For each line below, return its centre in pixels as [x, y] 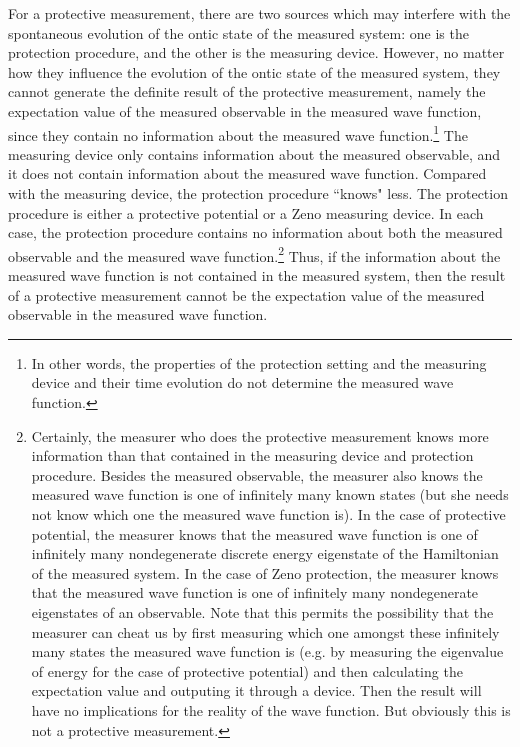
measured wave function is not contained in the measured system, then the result [257, 275]
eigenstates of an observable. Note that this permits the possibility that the [262, 611]
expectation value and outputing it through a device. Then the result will [256, 690]
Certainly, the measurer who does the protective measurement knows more [260, 435]
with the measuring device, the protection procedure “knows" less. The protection [258, 193]
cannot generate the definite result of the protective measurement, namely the [247, 91]
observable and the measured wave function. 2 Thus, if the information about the [254, 254]
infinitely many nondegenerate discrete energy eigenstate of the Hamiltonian [265, 553]
